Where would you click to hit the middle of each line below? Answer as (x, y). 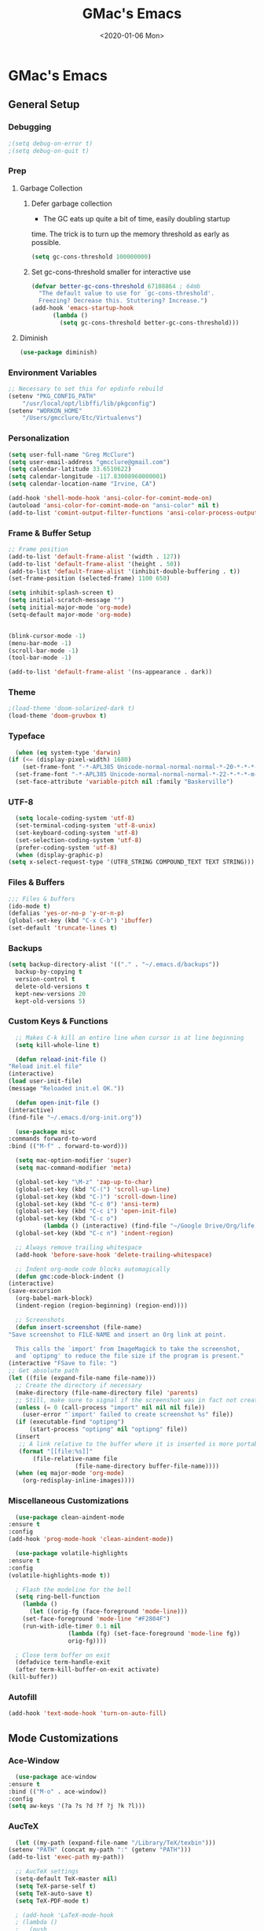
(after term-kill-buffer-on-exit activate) (87, 1670)
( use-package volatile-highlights (71, 1554)
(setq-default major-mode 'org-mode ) (70, 615)
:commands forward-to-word (52, 1139)
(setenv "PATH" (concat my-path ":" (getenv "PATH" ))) (100, 1850)
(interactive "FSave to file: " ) (63, 1364)
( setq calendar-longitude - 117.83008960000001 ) (88, 477)
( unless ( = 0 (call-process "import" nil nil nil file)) (110, 1407)
